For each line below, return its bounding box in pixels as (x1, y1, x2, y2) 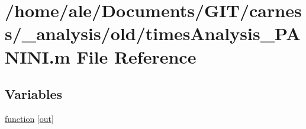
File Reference (76, 44, 197, 68)
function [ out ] (5, 112, 54, 124)
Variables (5, 85, 63, 103)
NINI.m (5, 44, 70, 68)
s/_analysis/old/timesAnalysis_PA (5, 21, 301, 45)
